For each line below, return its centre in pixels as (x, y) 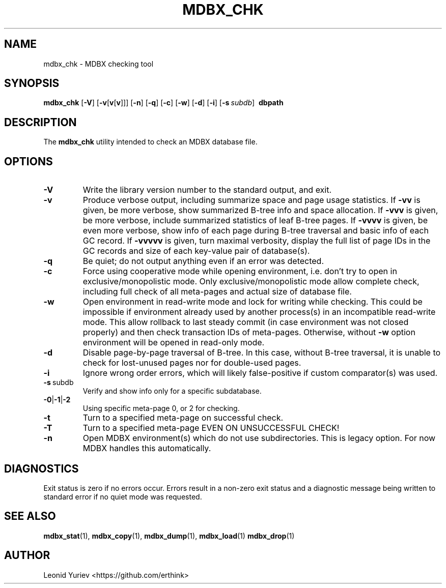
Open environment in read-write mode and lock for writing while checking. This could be (253, 302)
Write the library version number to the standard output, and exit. (207, 190)
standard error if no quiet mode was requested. (123, 496)
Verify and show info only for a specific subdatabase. (172, 391)
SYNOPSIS (32, 83)
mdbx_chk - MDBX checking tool (99, 64)
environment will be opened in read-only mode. (174, 343)
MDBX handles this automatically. (147, 448)
